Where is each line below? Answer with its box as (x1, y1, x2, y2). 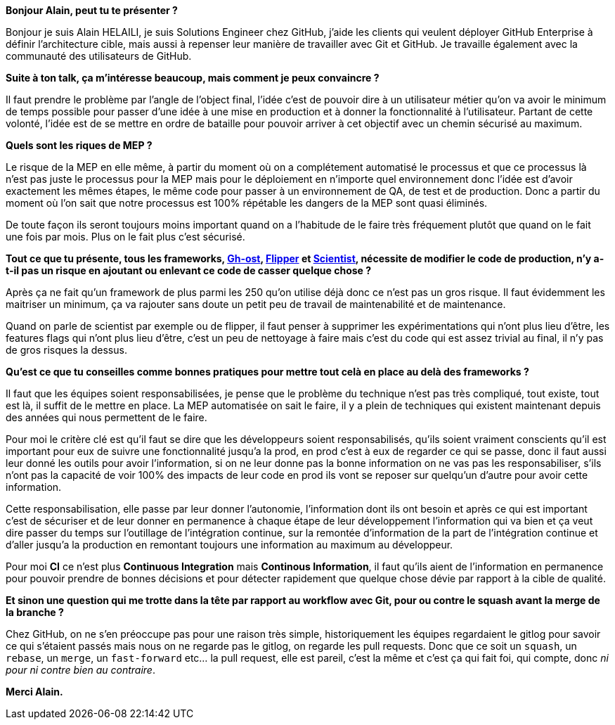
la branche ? (6, 606, 64, 618)
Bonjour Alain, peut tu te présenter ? (6, 4, 178, 16)
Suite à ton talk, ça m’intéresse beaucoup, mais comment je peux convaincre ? (6, 72, 380, 84)
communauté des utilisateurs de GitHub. (6, 50, 192, 62)
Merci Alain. (6, 686, 63, 698)
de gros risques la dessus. (6, 344, 127, 356)
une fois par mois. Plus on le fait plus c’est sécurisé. (6, 231, 245, 243)
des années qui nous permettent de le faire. (6, 411, 207, 423)
